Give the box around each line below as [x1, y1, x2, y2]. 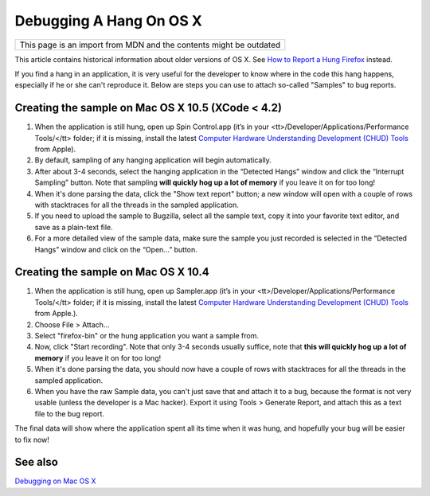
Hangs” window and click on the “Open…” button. [34, 244, 198, 254]
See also [14, 455, 59, 469]
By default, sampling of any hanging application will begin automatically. [34, 155, 272, 165]
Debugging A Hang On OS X [14, 12, 203, 29]
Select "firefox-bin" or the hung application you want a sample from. [34, 331, 259, 340]
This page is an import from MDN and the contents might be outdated [19, 39, 281, 50]
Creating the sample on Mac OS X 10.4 [14, 265, 210, 279]
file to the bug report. [34, 408, 105, 418]
